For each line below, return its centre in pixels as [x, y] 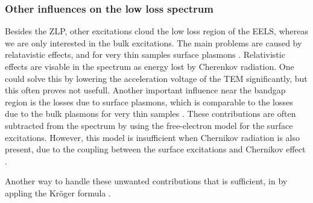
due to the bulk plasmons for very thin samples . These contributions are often [150, 114]
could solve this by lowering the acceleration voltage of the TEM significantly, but [156, 78]
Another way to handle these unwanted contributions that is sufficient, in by [146, 181]
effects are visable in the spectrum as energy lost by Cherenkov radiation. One [150, 66]
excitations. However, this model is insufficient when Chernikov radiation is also [153, 137]
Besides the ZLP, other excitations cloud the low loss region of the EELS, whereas [156, 31]
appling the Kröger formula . [58, 192]
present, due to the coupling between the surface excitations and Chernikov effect [155, 149]
